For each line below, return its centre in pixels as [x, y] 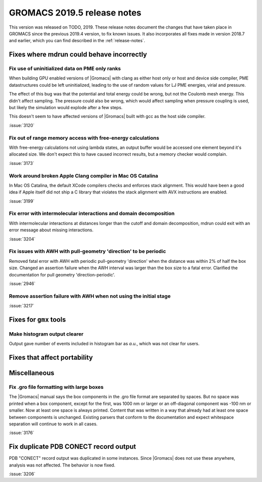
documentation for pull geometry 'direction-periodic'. [62, 274]
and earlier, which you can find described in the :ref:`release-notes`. [77, 41]
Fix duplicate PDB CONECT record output [73, 447]
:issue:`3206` [22, 474]
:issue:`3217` [22, 306]
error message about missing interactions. [51, 230]
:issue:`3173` [22, 163]
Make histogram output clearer [46, 334]
